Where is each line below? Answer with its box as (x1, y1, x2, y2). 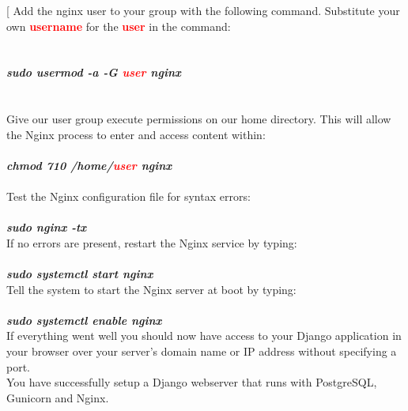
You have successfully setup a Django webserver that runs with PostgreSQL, (6, 374, 377, 390)
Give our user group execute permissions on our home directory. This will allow (6, 111, 391, 127)
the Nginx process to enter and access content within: (6, 126, 266, 142)
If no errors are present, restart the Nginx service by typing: (6, 234, 297, 251)
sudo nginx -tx (6, 219, 87, 236)
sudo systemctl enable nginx (6, 311, 162, 328)
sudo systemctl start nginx (6, 266, 153, 282)
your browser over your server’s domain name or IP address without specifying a (6, 343, 397, 360)
